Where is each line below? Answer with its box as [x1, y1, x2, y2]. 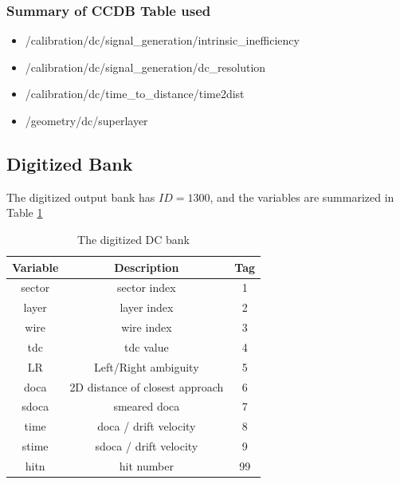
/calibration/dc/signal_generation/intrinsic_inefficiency [25, 32, 300, 49]
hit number [119, 458, 174, 474]
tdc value [124, 338, 169, 355]
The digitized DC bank [77, 230, 190, 247]
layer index [120, 299, 174, 316]
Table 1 [6, 204, 43, 221]
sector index [117, 279, 176, 296]
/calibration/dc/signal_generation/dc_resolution [25, 58, 266, 75]
